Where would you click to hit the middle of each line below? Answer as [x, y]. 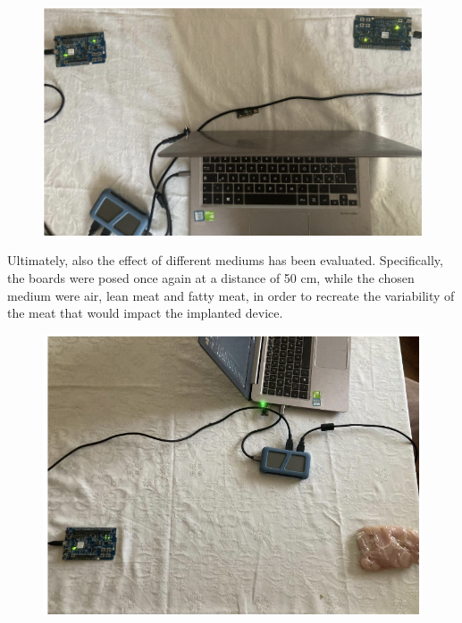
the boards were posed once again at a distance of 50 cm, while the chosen [211, 278]
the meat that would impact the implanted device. [145, 313]
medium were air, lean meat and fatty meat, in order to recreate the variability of [231, 295]
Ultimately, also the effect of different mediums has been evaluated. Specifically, [225, 260]
